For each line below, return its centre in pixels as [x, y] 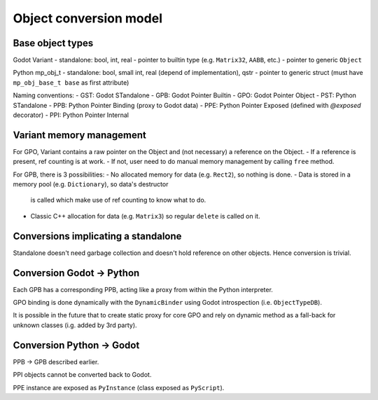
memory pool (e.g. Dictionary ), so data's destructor [91, 184]
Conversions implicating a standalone [97, 236]
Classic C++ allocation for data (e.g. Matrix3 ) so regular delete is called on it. [145, 216]
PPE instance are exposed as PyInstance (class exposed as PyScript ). [119, 387]
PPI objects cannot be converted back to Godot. [82, 375]
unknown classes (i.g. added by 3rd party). [75, 325]
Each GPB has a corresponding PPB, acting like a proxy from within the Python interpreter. [143, 289]
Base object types [53, 43]
